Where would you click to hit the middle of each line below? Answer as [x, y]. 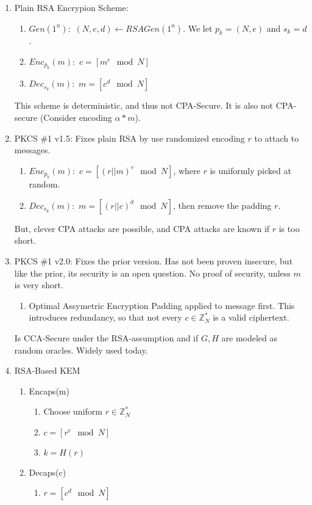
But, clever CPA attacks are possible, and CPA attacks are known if [142, 228]
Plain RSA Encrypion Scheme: [71, 7]
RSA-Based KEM [47, 370]
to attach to [277, 138]
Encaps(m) [49, 391]
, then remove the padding [222, 205]
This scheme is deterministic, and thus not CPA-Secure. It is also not [144, 105]
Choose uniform [73, 411]
